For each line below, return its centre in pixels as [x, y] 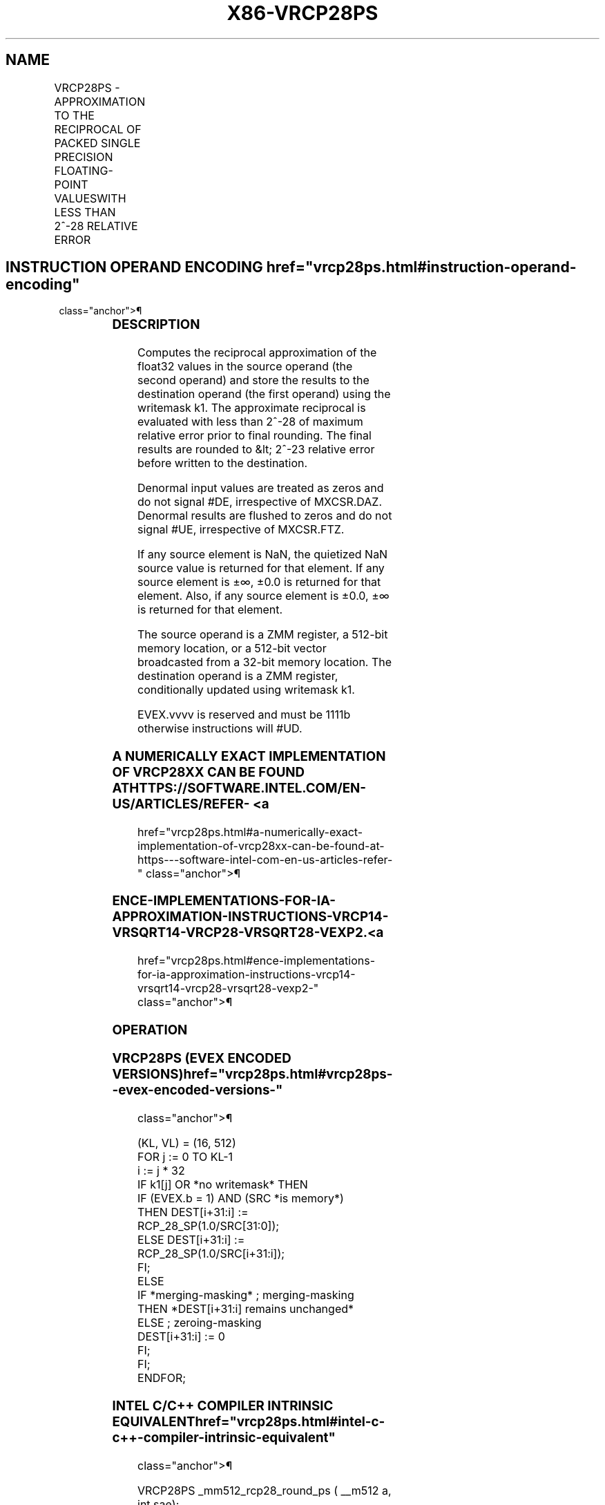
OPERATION [150, 1030]
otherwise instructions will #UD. [220, 729]
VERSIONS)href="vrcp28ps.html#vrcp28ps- [252, 1075]
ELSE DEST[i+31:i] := [191, 1240]
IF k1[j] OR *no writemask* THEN [223, 1185]
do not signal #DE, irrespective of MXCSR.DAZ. [260, 502]
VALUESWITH [90, 198]
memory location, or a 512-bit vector [232, 649]
